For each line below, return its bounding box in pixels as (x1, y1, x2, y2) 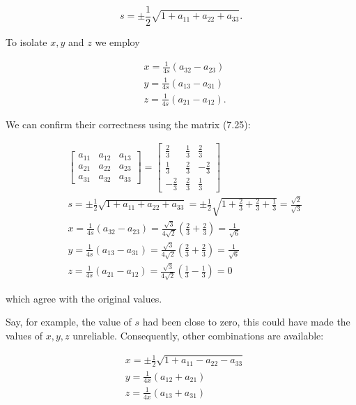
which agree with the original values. (6, 291, 162, 305)
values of (6, 328, 42, 343)
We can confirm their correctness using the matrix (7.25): (6, 116, 251, 131)
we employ (95, 35, 140, 49)
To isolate (6, 35, 47, 49)
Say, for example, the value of (6, 314, 132, 329)
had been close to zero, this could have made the (142, 314, 350, 329)
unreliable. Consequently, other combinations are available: (72, 328, 324, 343)
